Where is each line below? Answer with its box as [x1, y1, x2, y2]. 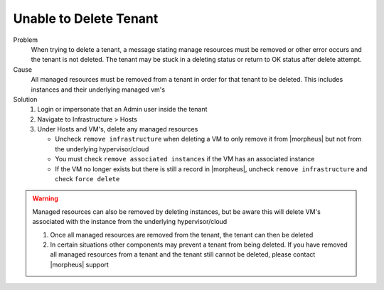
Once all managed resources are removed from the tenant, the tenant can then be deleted [50, 230, 314, 239]
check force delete [55, 175, 120, 183]
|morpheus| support [50, 260, 110, 269]
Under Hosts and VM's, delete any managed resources [37, 125, 198, 134]
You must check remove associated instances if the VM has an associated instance [55, 155, 315, 163]
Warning [32, 194, 58, 203]
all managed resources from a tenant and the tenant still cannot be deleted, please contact [50, 250, 316, 259]
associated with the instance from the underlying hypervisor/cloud [32, 217, 228, 226]
